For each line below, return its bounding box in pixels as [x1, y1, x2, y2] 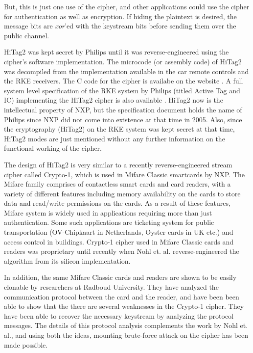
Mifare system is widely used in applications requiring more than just [4, 207, 212, 217]
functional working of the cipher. [4, 143, 102, 153]
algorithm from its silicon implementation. [4, 255, 131, 266]
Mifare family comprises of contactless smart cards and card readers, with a [4, 179, 231, 189]
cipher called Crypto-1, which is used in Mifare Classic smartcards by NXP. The [4, 169, 245, 179]
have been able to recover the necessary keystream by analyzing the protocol [4, 310, 233, 321]
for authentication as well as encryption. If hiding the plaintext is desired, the [4, 11, 237, 21]
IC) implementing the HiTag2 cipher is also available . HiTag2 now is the [4, 95, 223, 105]
